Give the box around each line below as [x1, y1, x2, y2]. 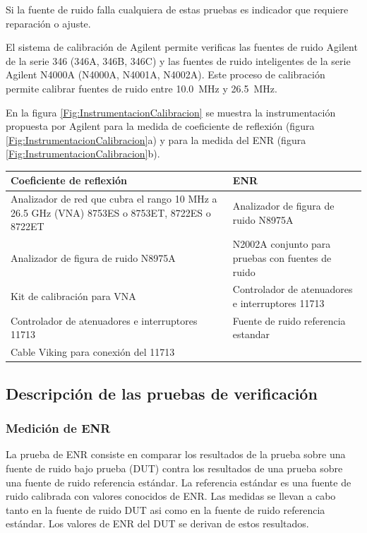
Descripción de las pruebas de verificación [6, 382, 318, 404]
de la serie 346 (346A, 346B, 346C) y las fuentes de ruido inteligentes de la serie [6, 53, 351, 68]
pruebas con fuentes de [232, 250, 332, 265]
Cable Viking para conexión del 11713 [11, 345, 175, 359]
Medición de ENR [6, 419, 111, 437]
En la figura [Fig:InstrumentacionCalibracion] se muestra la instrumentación [6, 104, 336, 119]
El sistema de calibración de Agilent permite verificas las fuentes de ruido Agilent [6, 40, 358, 54]
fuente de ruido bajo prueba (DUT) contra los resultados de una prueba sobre [6, 460, 343, 475]
